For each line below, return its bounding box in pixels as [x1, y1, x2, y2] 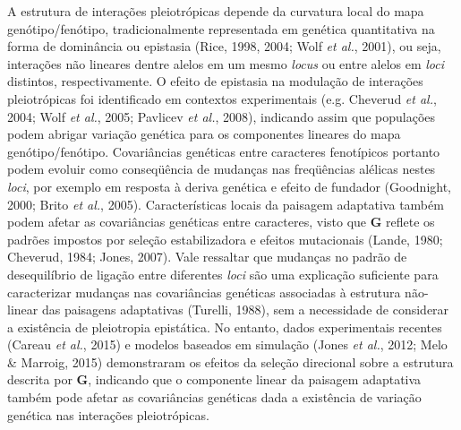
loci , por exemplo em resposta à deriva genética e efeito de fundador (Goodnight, [7, 176, 452, 195]
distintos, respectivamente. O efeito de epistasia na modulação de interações [7, 72, 423, 90]
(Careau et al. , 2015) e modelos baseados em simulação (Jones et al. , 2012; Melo [7, 335, 448, 354]
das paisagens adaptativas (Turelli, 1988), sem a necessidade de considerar [41, 300, 449, 319]
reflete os [386, 212, 435, 231]
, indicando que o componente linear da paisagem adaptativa [88, 370, 422, 389]
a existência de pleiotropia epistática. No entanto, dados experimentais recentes [7, 317, 442, 336]
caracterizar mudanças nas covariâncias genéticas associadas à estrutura [7, 282, 401, 301]
